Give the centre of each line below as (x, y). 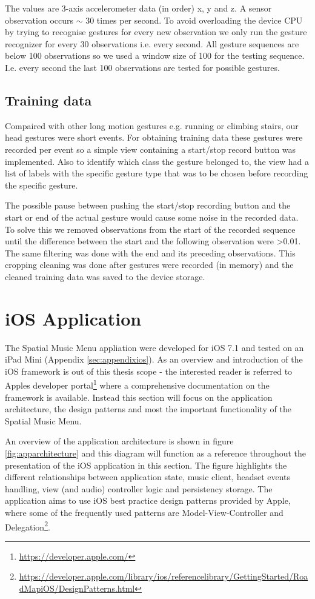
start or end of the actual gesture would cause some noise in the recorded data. (152, 217)
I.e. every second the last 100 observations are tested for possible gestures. (142, 67)
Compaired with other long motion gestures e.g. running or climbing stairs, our (152, 125)
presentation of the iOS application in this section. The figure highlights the (146, 465)
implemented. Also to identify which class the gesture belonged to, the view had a (157, 161)
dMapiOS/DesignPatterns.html (77, 588)
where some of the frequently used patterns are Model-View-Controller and (144, 512)
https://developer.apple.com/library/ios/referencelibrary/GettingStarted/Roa (164, 576)
